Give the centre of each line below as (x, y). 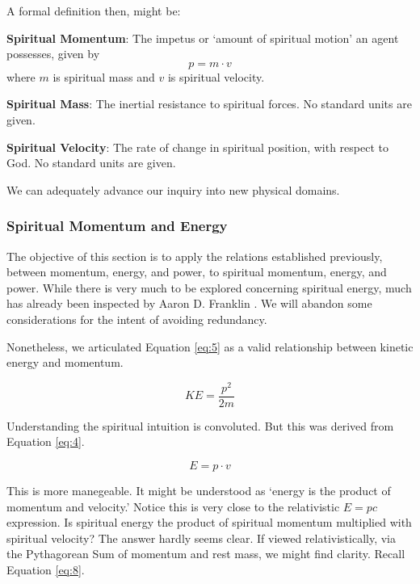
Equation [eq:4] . (46, 441)
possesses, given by (53, 54)
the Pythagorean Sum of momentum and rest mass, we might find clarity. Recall (206, 554)
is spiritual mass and (104, 76)
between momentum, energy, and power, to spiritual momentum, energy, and (197, 272)
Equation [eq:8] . (46, 570)
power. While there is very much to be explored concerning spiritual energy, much (209, 287)
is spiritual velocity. (216, 76)
